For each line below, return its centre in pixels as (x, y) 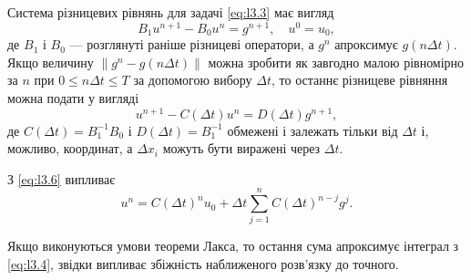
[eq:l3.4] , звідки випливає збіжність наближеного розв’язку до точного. (203, 264)
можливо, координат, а (70, 148)
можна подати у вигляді (73, 97)
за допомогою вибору (193, 80)
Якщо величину (51, 62)
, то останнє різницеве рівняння (360, 80)
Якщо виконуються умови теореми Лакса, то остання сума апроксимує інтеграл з (233, 246)
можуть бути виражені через (241, 148)
